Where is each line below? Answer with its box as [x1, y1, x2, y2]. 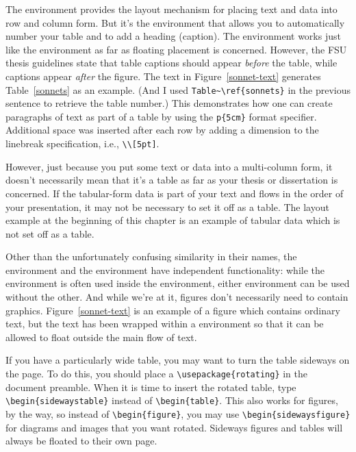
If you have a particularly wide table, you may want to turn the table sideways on [5, 353, 350, 367]
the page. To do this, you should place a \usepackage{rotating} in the [5, 366, 308, 381]
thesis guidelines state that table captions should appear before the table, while [5, 55, 338, 70]
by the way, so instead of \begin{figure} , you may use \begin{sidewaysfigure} [5, 406, 351, 420]
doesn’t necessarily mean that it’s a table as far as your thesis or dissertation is [5, 173, 338, 187]
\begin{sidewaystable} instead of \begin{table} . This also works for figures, [5, 393, 338, 407]
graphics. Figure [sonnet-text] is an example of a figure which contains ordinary [5, 303, 340, 317]
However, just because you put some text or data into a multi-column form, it [5, 159, 333, 173]
